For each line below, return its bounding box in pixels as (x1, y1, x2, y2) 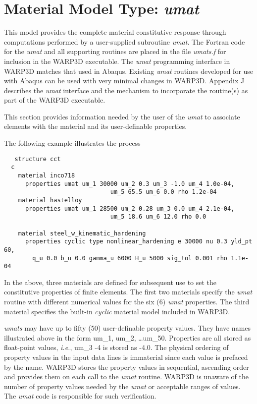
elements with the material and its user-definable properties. (4, 121, 187, 131)
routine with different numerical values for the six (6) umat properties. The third (4, 296, 250, 307)
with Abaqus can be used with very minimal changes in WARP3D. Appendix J (4, 75, 245, 86)
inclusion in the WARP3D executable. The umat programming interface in (4, 56, 230, 66)
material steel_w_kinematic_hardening (18, 230, 146, 237)
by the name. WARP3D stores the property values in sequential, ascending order (4, 361, 249, 372)
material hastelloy (18, 196, 82, 204)
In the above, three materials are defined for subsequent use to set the (4, 277, 217, 287)
